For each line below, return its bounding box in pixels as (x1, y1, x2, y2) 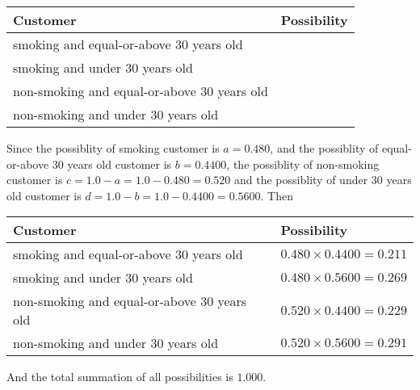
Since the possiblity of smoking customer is (6, 140, 220, 156)
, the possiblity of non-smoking (226, 155, 380, 172)
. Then (260, 187, 293, 203)
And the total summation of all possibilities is (6, 368, 233, 385)
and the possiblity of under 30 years (234, 171, 412, 188)
